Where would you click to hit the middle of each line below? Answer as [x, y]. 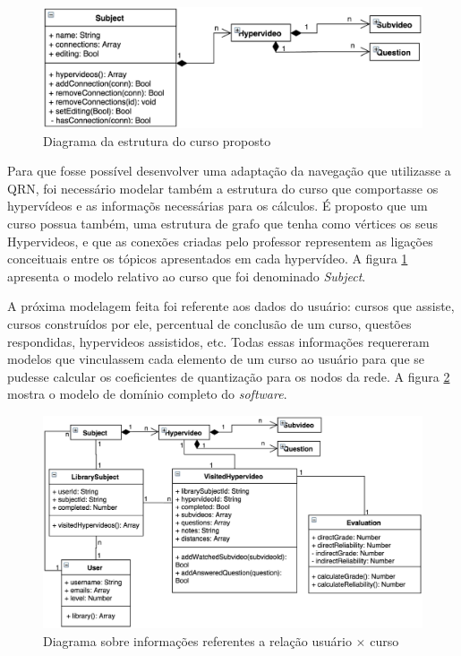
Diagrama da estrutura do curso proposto [157, 140]
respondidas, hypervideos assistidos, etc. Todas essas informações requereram [218, 341]
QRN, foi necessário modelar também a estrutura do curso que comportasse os [223, 188]
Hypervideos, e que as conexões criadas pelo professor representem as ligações [220, 241]
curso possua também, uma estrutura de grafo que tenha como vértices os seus [223, 223]
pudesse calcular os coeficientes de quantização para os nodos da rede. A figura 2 [229, 376]
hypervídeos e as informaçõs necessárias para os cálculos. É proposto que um [218, 206]
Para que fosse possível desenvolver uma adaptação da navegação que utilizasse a [229, 171]
